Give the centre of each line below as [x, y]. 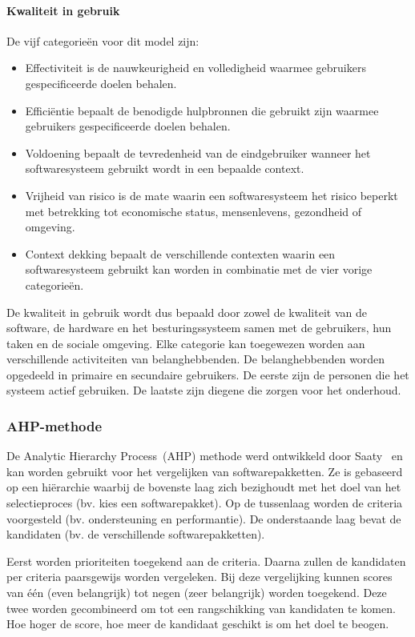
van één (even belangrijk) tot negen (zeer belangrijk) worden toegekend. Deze [197, 593]
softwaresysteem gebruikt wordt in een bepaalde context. [165, 168]
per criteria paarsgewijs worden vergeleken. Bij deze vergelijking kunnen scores [199, 577]
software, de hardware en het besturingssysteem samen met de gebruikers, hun [199, 328]
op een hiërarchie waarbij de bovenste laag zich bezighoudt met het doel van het [204, 487]
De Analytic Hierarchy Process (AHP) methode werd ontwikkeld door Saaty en [205, 456]
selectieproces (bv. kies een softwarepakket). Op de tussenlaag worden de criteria [205, 503]
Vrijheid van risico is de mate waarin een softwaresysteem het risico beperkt [212, 195]
